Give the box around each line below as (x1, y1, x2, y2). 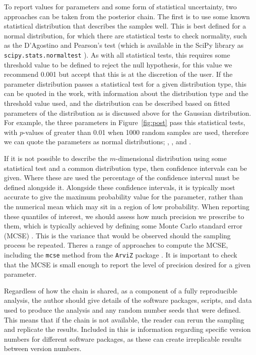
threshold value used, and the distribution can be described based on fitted (4, 98, 230, 108)
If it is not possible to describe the (4, 153, 108, 163)
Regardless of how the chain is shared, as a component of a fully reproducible (4, 285, 238, 295)
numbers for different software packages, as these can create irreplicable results (4, 333, 242, 344)
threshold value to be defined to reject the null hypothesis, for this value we (4, 59, 232, 69)
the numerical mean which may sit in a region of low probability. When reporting (4, 201, 250, 211)
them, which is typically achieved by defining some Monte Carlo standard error (4, 221, 243, 231)
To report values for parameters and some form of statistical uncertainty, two (4, 1, 237, 11)
